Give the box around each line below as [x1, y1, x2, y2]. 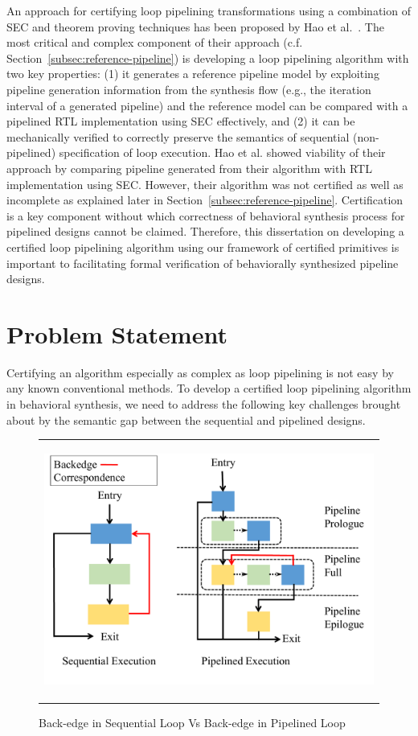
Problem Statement [6, 317, 227, 350]
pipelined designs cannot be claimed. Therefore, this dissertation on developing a [6, 223, 404, 240]
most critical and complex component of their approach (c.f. [6, 34, 303, 51]
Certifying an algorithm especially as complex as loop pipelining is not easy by [6, 364, 394, 380]
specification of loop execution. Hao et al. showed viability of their [59, 144, 386, 161]
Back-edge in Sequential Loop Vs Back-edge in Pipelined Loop [39, 713, 346, 730]
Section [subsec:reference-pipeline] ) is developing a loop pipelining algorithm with [6, 49, 409, 66]
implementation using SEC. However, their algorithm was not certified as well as [6, 175, 404, 192]
